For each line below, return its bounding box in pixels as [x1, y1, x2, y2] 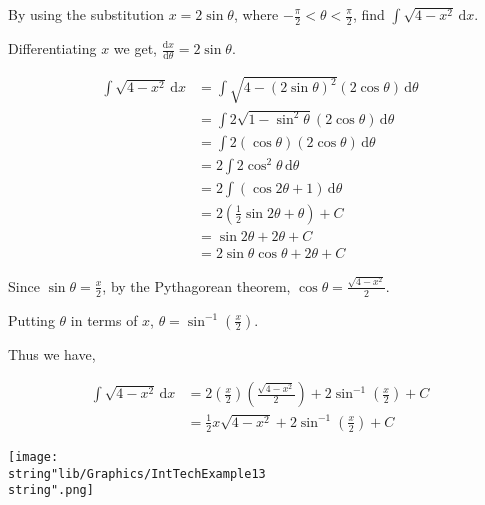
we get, [113, 38, 158, 58]
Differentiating [8, 38, 97, 58]
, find [352, 4, 385, 24]
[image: [8, 449, 59, 464]
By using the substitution [8, 4, 165, 24]
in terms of [70, 309, 138, 330]
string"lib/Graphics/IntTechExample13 [8, 466, 266, 481]
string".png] [8, 483, 94, 498]
